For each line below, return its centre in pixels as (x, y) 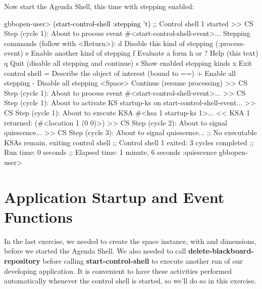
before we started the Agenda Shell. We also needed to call (95, 251)
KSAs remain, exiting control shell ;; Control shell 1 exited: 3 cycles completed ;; (129, 142)
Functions (38, 216)
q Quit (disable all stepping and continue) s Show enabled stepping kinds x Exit (128, 63)
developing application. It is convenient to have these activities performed (118, 271)
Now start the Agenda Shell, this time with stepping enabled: (99, 6)
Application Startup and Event (114, 197)
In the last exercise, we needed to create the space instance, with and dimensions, (130, 241)
